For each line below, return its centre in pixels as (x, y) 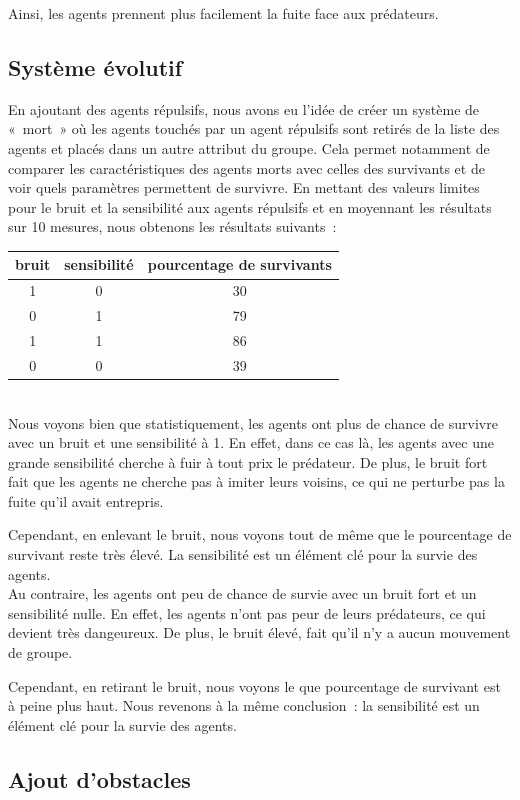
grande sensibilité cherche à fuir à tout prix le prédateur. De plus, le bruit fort (248, 461)
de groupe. (40, 652)
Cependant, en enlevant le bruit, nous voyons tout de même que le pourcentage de (260, 534)
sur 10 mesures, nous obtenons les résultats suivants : (172, 226)
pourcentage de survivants (239, 264)
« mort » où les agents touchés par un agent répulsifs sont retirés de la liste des (254, 128)
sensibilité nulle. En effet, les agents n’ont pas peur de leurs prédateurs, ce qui (247, 612)
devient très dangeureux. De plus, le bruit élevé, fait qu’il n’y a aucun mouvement (259, 632)
